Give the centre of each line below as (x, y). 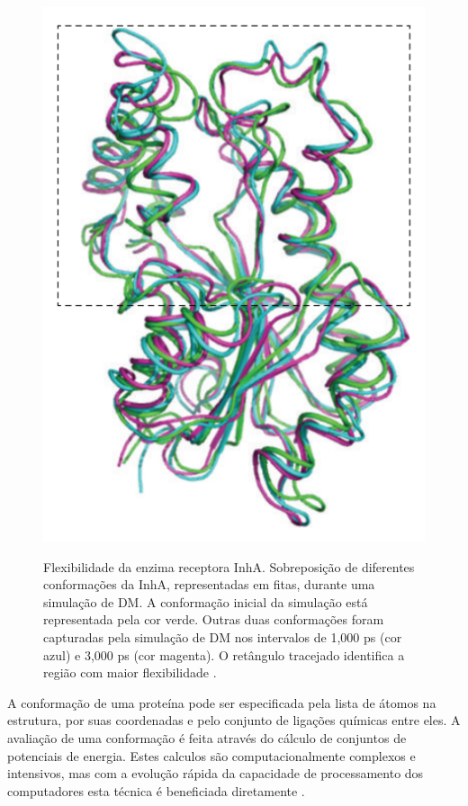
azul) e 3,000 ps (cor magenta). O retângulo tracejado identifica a (224, 654)
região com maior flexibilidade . (130, 672)
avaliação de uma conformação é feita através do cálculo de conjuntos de (207, 737)
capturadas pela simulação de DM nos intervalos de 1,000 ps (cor (223, 636)
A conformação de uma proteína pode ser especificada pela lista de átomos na (222, 702)
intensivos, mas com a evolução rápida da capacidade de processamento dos (216, 773)
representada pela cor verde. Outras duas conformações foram (214, 619)
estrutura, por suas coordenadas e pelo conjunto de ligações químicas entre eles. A (234, 720)
